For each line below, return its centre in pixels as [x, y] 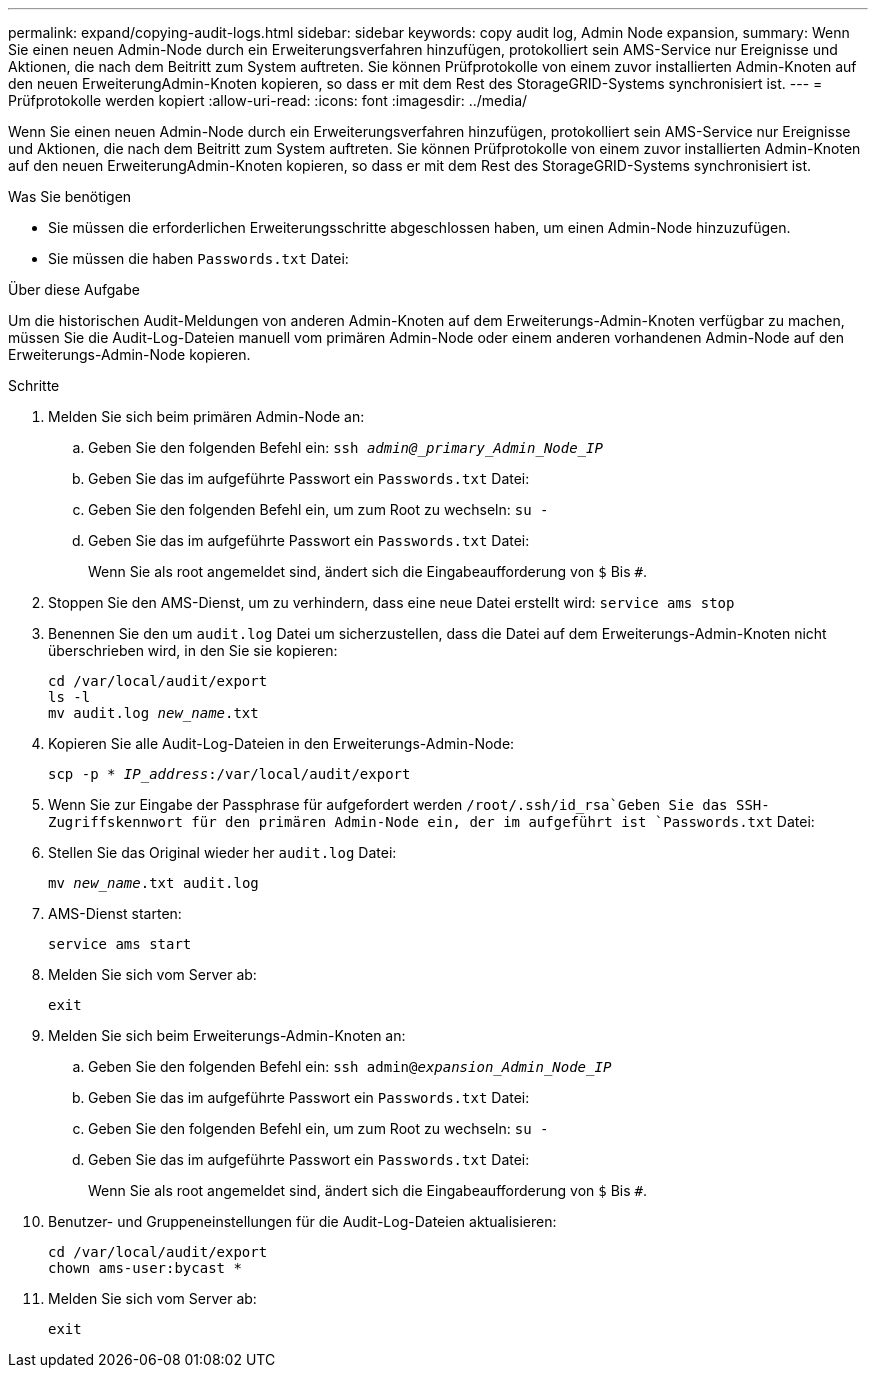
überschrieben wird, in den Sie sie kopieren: [193, 650]
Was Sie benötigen [70, 196]
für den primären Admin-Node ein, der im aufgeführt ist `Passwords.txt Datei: [503, 821]
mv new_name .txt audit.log [153, 883]
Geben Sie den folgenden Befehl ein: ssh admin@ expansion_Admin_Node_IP [350, 1066]
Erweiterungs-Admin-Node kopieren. [129, 354]
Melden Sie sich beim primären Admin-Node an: [206, 416]
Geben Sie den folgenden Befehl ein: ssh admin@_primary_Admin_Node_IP [345, 447]
